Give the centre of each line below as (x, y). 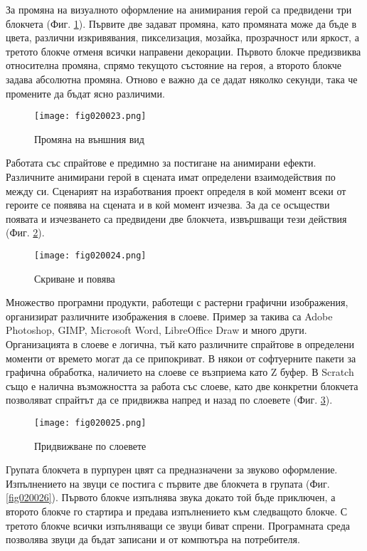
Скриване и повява (75, 278)
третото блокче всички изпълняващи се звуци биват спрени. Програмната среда (178, 525)
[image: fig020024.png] (90, 255)
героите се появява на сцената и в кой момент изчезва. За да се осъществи (168, 205)
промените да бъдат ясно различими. (85, 93)
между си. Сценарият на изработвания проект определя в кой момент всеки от (176, 190)
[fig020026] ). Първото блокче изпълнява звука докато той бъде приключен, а (171, 497)
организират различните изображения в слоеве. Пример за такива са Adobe (169, 316)
